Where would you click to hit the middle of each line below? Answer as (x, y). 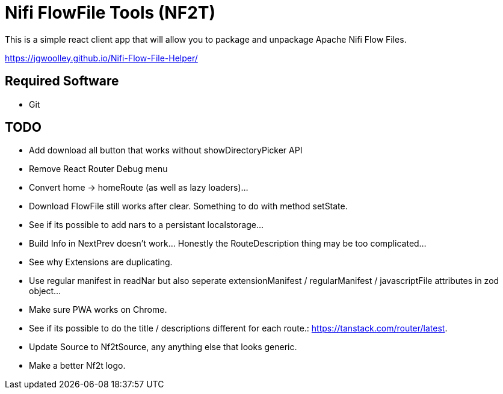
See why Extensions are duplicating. (101, 262)
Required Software (62, 81)
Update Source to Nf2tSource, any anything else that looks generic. (163, 347)
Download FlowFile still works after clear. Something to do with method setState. (188, 206)
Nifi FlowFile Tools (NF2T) (110, 13)
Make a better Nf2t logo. (77, 366)
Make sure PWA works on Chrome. (98, 310)
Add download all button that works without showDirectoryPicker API (166, 150)
